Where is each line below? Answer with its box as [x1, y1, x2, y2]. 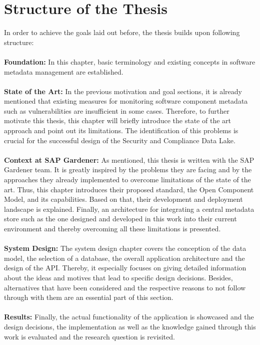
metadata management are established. [4, 66, 123, 77]
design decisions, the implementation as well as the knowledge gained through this [4, 321, 256, 331]
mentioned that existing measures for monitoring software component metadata [4, 96, 248, 106]
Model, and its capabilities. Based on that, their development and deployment [4, 194, 243, 204]
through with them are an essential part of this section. [4, 292, 173, 302]
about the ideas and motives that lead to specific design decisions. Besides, [4, 272, 233, 282]
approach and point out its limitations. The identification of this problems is [4, 125, 238, 136]
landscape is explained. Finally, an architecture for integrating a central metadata [4, 203, 254, 214]
